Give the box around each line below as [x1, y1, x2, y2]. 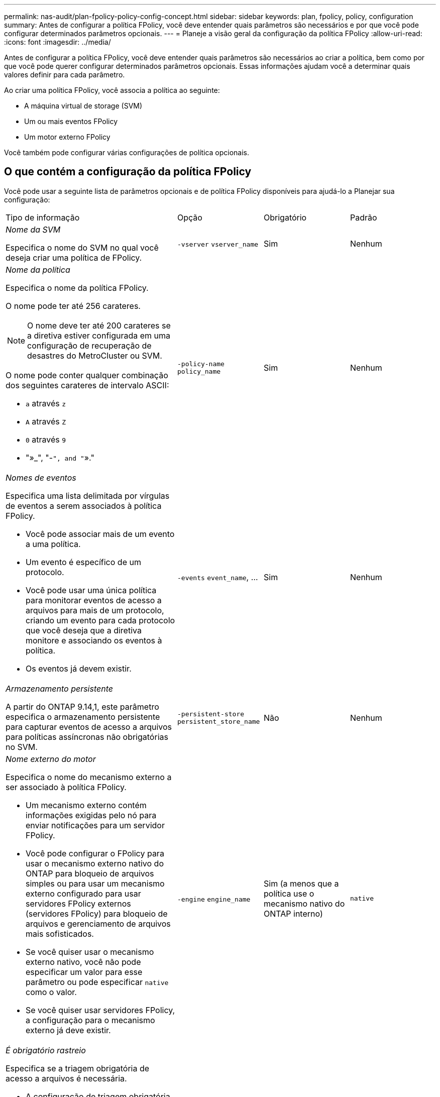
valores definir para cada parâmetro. [4, 70, 125, 79]
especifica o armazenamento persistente [6, 711, 160, 722]
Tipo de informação [6, 212, 80, 223]
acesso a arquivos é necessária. [6, 1073, 127, 1083]
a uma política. [26, 538, 81, 549]
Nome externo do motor [6, 753, 96, 764]
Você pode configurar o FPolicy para [26, 848, 164, 858]
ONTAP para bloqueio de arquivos [26, 868, 154, 879]
